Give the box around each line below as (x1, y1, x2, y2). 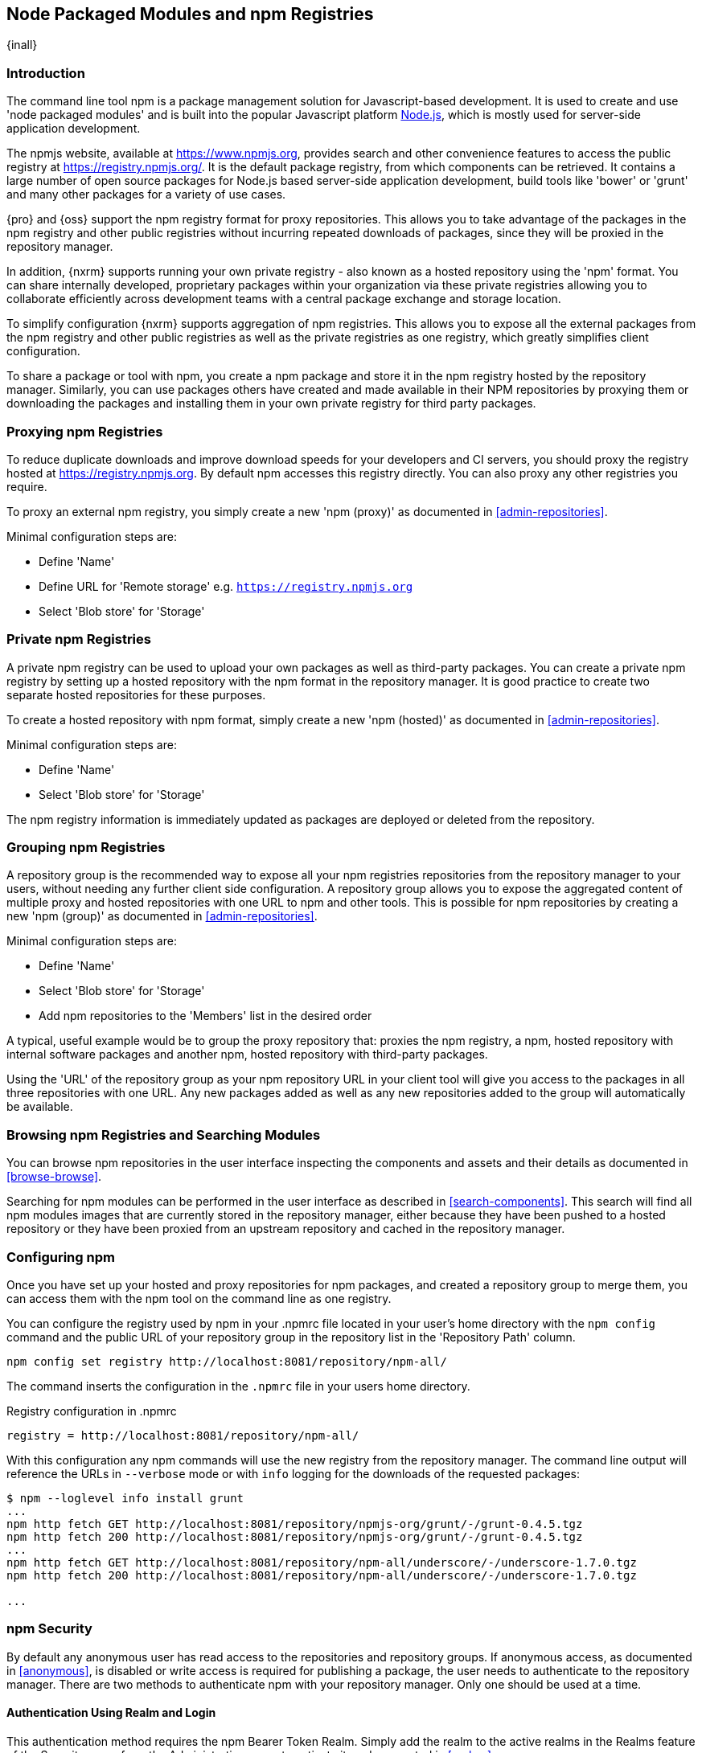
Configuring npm (6, 1248, 115, 1265)
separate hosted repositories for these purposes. (6, 687, 266, 702)
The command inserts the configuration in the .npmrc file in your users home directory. (6, 1378, 470, 1393)
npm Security (6, 1620, 92, 1637)
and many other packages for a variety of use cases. (6, 187, 286, 202)
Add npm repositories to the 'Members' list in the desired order (39, 1009, 372, 1023)
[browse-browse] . (6, 1169, 102, 1184)
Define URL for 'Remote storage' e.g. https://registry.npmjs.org (39, 579, 413, 593)
